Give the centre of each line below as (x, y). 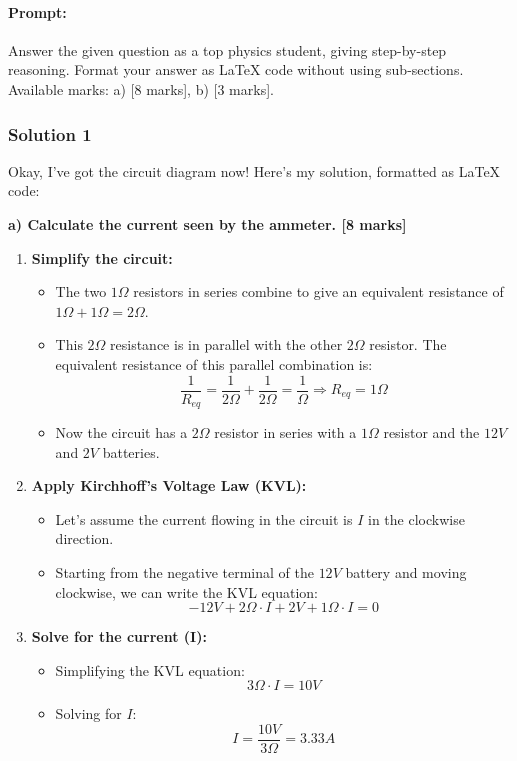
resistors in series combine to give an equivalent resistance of (318, 291)
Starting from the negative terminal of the (184, 572)
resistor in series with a (285, 432)
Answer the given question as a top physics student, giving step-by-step (227, 49)
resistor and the (431, 432)
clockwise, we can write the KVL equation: (186, 591)
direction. (84, 538)
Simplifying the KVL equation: (150, 669)
